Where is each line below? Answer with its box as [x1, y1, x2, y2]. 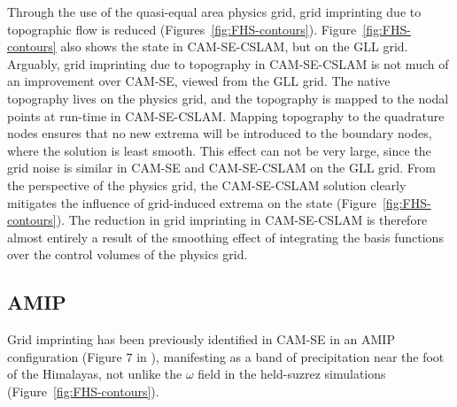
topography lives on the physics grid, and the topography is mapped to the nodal [7, 88, 449, 107]
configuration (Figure [7, 347, 122, 365]
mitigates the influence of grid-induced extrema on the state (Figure [7, 193, 376, 211]
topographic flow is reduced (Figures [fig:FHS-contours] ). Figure [7, 19, 357, 38]
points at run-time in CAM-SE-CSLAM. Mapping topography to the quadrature [7, 106, 445, 125]
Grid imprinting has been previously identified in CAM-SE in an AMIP [7, 330, 395, 349]
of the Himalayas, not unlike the [7, 365, 182, 383]
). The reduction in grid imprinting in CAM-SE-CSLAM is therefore [56, 211, 428, 229]
